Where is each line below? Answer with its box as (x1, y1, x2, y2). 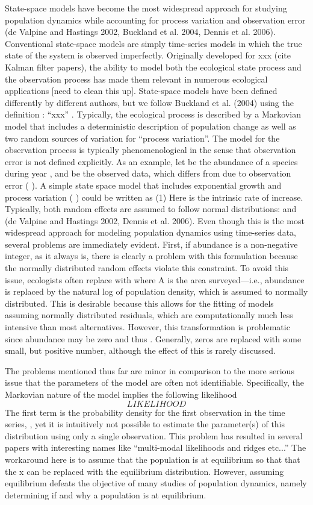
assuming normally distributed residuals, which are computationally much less (5, 309, 293, 321)
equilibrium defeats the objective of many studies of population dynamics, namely (5, 477, 307, 489)
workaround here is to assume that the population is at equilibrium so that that (5, 453, 300, 465)
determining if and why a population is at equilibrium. (5, 488, 206, 501)
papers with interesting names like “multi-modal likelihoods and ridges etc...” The (5, 441, 306, 454)
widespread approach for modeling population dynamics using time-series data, (5, 226, 296, 239)
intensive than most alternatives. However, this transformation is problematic (5, 321, 290, 333)
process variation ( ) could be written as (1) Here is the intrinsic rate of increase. (5, 190, 303, 203)
